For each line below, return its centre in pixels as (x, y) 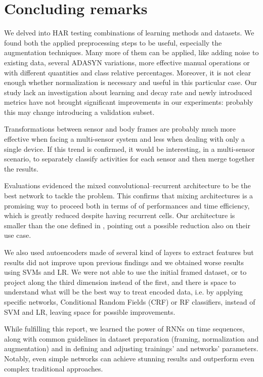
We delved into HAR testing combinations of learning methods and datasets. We (129, 33)
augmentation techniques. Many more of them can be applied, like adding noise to (131, 52)
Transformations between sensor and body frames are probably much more (120, 129)
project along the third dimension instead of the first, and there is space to (120, 282)
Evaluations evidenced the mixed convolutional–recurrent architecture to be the (127, 185)
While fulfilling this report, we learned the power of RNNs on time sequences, (124, 329)
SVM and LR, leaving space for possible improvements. (90, 311)
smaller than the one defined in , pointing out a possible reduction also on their (127, 225)
